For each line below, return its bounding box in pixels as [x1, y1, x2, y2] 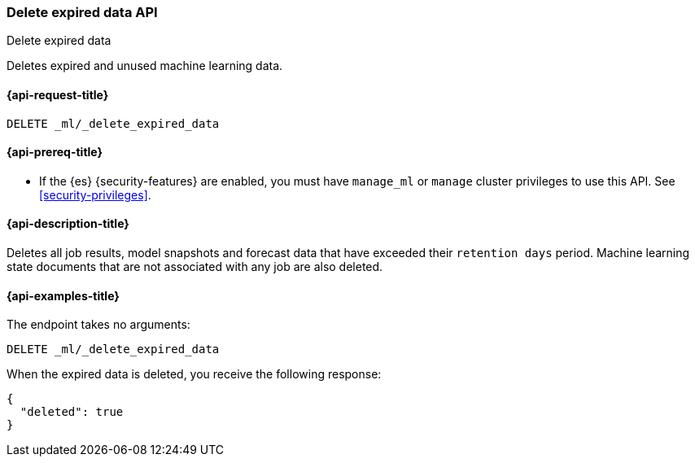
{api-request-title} [7, 87, 109, 102]
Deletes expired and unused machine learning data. [7, 59, 283, 73]
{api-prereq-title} [7, 145, 103, 159]
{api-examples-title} [7, 288, 120, 303]
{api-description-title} [7, 216, 129, 231]
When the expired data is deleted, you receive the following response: [7, 367, 382, 382]
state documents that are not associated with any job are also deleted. [7, 260, 383, 274]
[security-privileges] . [39, 187, 151, 202]
